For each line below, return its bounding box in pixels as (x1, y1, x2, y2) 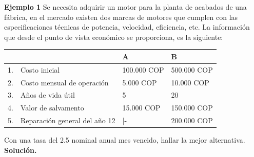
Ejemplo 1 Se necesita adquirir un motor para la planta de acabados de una (4, 2, 247, 12)
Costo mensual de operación (20, 77, 109, 87)
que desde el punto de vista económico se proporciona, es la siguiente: (4, 31, 223, 42)
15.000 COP (122, 102, 161, 113)
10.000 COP (171, 77, 209, 87)
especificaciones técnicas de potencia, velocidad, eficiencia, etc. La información (4, 21, 250, 32)
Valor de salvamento (20, 102, 84, 113)
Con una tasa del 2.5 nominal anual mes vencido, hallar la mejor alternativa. (4, 134, 245, 145)
